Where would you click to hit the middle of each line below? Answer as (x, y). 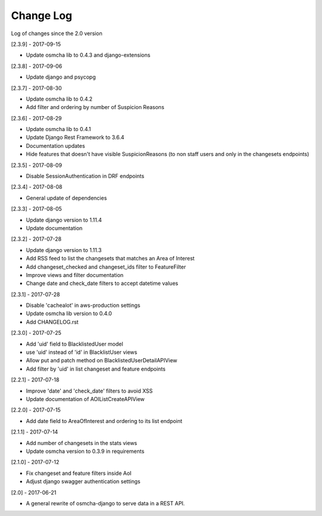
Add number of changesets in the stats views (81, 443)
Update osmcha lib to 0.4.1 (58, 129)
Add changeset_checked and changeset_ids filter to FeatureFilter (106, 267)
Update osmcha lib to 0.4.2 (59, 99)
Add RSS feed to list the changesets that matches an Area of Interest (110, 259)
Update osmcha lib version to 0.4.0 (69, 313)
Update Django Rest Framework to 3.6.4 (75, 138)
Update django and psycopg (61, 77)
